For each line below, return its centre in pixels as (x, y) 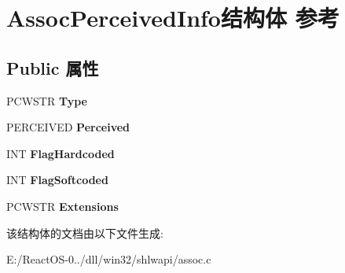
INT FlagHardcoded (61, 153)
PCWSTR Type (47, 100)
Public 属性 (53, 67)
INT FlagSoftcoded (57, 180)
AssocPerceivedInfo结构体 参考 (173, 18)
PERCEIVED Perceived (68, 127)
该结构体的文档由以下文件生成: (85, 232)
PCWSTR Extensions (62, 206)
